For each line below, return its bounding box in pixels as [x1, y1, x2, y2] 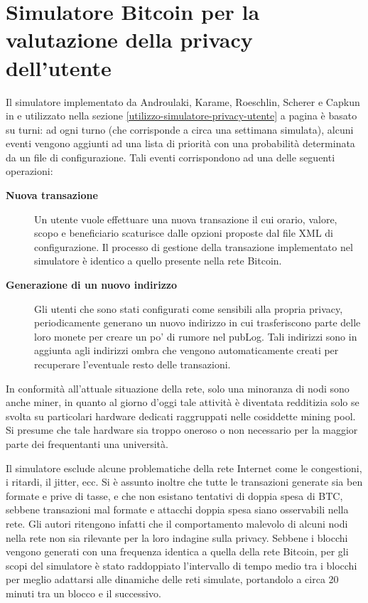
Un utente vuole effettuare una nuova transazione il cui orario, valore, [34, 211, 337, 226]
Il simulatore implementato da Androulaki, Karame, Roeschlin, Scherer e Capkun [6, 94, 360, 109]
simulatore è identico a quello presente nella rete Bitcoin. [34, 253, 282, 268]
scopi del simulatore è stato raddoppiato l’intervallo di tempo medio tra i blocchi [6, 557, 357, 572]
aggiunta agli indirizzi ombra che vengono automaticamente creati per [34, 343, 339, 358]
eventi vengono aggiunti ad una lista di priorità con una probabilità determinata [6, 136, 355, 151]
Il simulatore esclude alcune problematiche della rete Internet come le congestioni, [6, 460, 362, 475]
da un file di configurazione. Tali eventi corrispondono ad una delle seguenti [6, 149, 335, 164]
